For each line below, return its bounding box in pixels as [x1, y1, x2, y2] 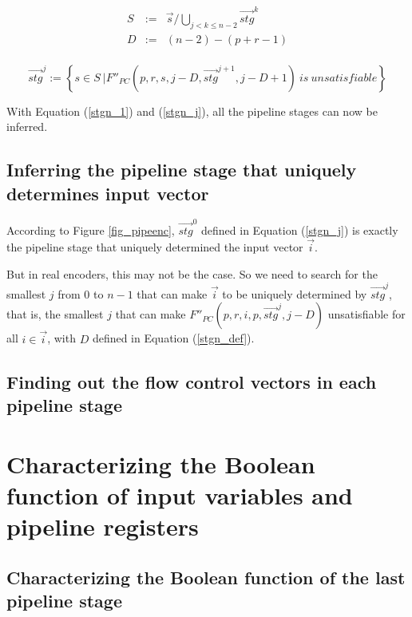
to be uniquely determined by [222, 285, 367, 302]
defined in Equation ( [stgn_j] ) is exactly [201, 222, 398, 239]
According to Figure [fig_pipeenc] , [6, 222, 175, 239]
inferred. [6, 118, 48, 135]
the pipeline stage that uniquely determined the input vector [6, 238, 303, 255]
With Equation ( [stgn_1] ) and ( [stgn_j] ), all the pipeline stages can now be [6, 102, 378, 119]
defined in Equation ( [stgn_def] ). [92, 330, 255, 346]
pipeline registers [6, 509, 199, 542]
